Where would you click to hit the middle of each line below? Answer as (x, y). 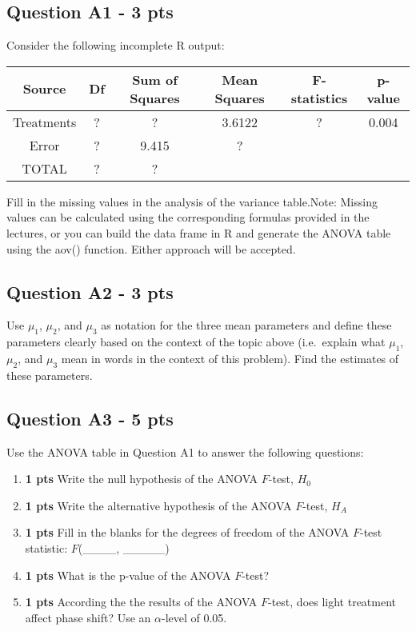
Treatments (45, 122)
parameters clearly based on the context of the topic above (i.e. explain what (196, 342)
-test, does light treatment (332, 602)
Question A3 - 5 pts (90, 418)
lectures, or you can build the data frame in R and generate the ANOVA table (199, 232)
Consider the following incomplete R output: (116, 45)
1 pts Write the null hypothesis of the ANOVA (142, 479)
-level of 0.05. (194, 617)
